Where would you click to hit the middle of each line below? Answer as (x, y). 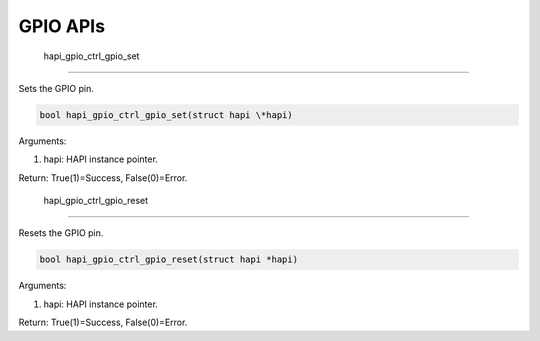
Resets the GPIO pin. (61, 233)
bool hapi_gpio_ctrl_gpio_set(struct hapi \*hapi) (166, 114)
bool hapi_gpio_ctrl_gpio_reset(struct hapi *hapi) (169, 259)
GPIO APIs (61, 26)
